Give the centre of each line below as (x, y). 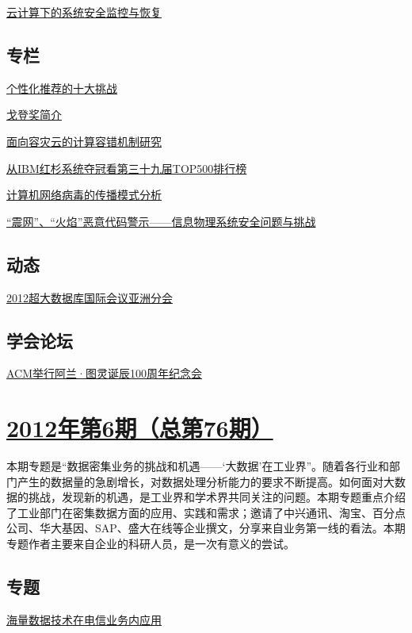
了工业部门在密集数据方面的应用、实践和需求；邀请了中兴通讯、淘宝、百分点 (206, 512)
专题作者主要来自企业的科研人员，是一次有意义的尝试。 (151, 544)
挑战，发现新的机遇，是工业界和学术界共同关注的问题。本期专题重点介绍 (217, 497)
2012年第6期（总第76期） (140, 428)
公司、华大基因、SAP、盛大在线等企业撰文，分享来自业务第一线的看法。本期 (206, 528)
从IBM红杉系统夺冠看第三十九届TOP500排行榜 (127, 168)
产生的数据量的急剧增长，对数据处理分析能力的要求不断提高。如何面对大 (206, 481)
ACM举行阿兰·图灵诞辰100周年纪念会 (104, 373)
